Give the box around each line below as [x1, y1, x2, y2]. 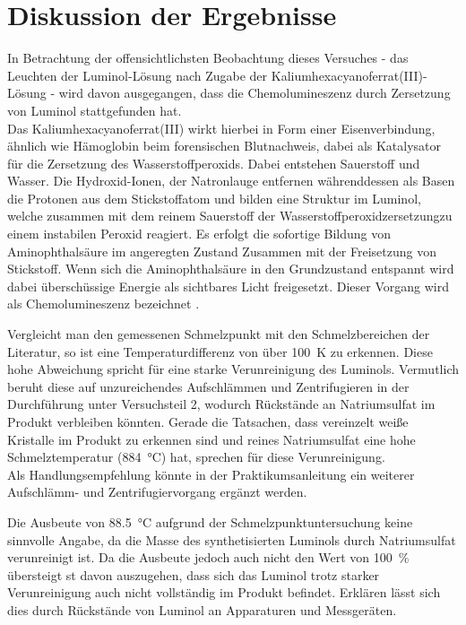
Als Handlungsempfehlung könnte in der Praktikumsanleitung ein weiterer [7, 464, 415, 483]
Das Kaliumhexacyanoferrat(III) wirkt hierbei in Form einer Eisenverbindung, [7, 118, 436, 137]
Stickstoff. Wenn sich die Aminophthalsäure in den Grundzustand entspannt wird [7, 259, 454, 278]
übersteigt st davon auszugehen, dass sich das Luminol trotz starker [7, 565, 380, 584]
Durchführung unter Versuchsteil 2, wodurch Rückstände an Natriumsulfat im [7, 395, 436, 413]
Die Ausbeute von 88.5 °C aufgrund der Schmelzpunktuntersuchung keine [7, 512, 413, 531]
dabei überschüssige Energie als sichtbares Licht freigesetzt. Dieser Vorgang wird [7, 276, 449, 295]
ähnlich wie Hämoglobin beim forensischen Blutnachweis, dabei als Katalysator [7, 136, 442, 155]
